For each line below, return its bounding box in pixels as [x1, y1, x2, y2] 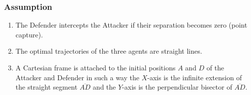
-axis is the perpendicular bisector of [122, 82, 232, 92]
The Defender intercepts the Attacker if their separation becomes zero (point [15, 20, 248, 30]
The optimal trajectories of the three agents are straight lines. [15, 46, 202, 56]
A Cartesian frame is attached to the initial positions [15, 63, 176, 72]
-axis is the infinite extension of [147, 72, 242, 82]
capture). [15, 29, 43, 39]
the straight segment [15, 82, 78, 92]
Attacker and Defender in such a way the [15, 72, 139, 82]
